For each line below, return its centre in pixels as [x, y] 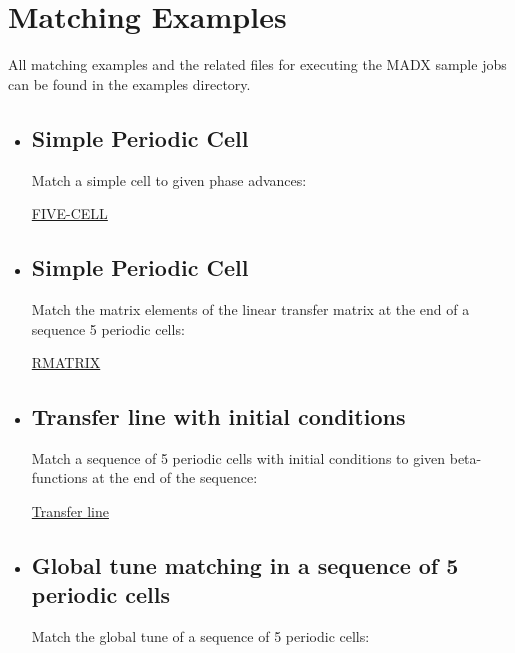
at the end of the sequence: [175, 477]
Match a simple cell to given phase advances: [169, 179]
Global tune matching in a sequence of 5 [245, 565]
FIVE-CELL [69, 213]
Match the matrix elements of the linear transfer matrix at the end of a [250, 308]
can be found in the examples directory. [129, 83]
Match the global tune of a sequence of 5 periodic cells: [200, 636]
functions [59, 477]
